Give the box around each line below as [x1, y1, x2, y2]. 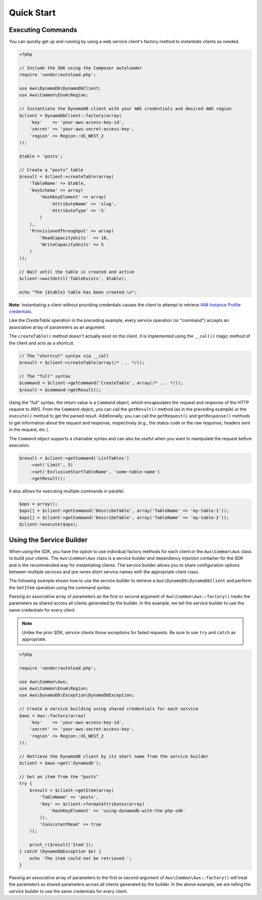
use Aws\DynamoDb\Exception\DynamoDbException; [19, 692, 134, 698]
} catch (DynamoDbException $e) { [19, 849, 101, 854]
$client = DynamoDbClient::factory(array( [19, 113, 122, 118]
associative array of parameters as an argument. [9, 324, 106, 330]
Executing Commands [9, 26, 78, 34]
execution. [9, 442, 30, 448]
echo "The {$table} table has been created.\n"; [19, 289, 137, 295]
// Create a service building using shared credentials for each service [19, 706, 198, 712]
